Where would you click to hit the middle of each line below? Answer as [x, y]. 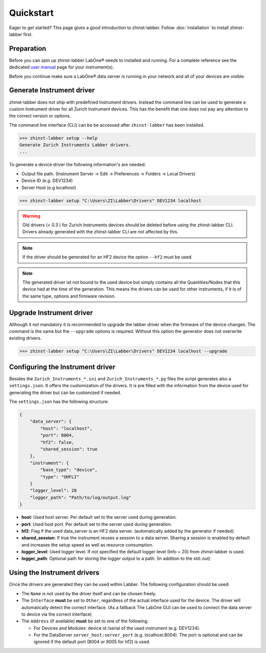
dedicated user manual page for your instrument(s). [62, 67]
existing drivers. [25, 338]
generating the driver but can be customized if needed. [65, 393]
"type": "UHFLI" [60, 477]
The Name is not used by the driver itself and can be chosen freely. [89, 593]
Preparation [28, 49]
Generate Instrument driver [52, 91]
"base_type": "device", [69, 470]
